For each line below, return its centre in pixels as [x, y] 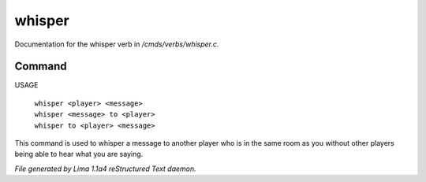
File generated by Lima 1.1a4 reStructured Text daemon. [105, 169]
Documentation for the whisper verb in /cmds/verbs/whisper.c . [117, 44]
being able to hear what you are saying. [79, 154]
